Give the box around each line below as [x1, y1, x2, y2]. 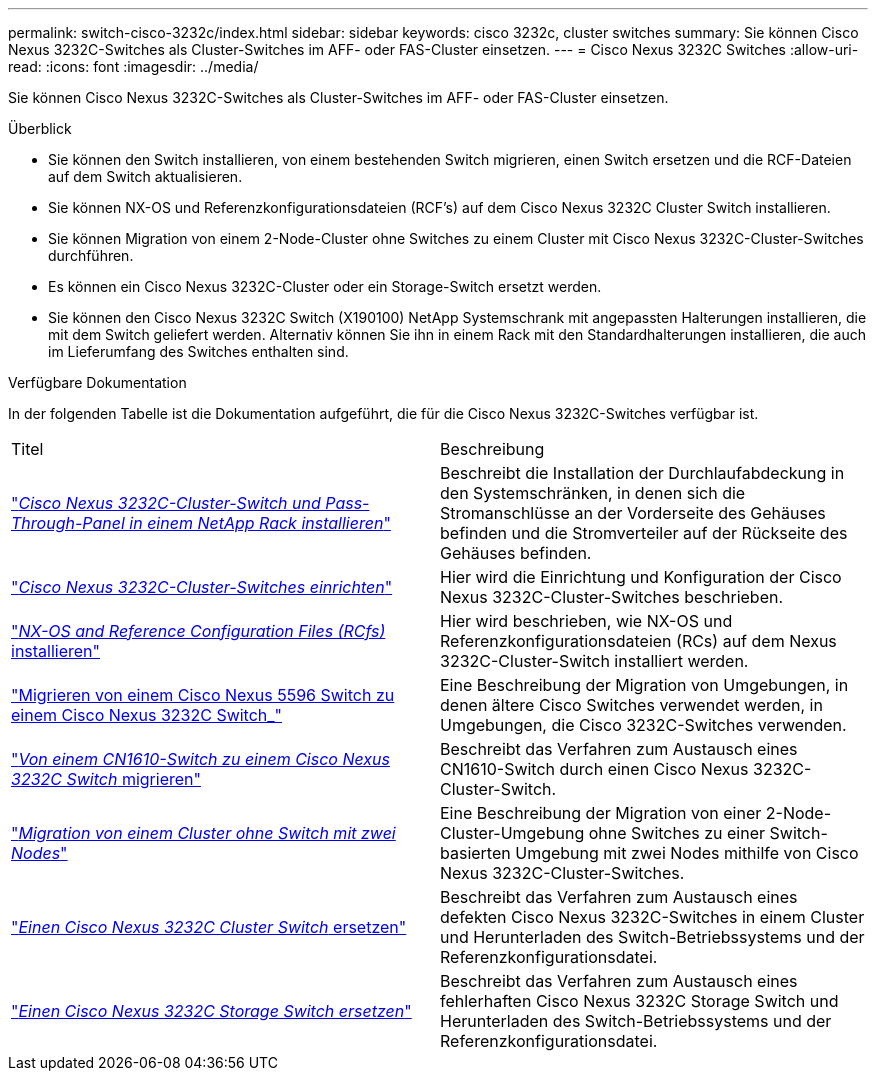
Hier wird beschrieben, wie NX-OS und [440, 611, 733, 631]
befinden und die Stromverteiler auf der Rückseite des [440, 523, 848, 543]
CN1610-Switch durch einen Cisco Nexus [440, 759, 749, 779]
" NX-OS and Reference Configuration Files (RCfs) [11, 621, 386, 641]
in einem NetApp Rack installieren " [129, 513, 391, 533]
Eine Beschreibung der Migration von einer [440, 803, 762, 823]
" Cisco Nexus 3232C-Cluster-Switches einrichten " [11, 577, 393, 597]
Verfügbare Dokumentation [8, 374, 187, 391]
